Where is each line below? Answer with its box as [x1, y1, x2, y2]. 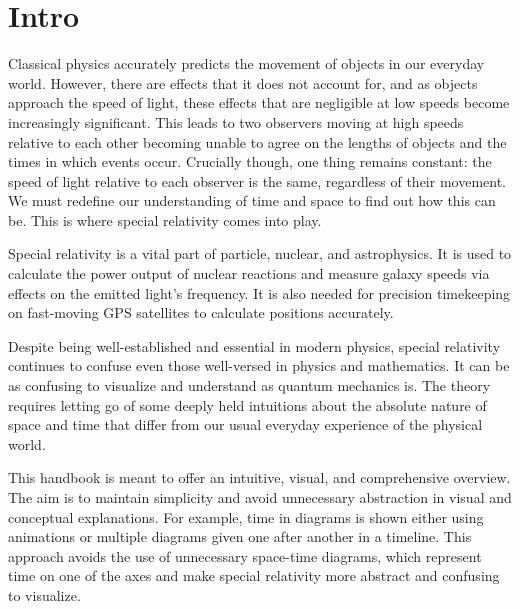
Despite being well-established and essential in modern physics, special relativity [8, 335, 501, 356]
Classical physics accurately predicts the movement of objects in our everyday [8, 53, 485, 74]
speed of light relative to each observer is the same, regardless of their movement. [8, 170, 507, 191]
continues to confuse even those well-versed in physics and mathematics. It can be [8, 355, 510, 376]
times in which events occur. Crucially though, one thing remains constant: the [8, 151, 492, 172]
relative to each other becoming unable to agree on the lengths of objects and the [8, 131, 507, 152]
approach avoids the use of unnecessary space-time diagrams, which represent [8, 545, 482, 566]
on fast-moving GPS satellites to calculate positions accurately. [8, 302, 394, 323]
